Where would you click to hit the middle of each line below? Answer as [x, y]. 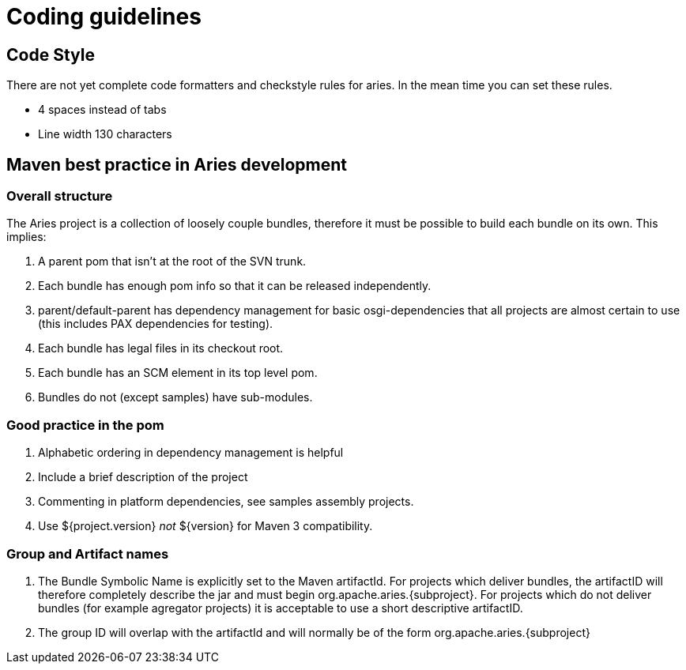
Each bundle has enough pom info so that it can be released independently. [235, 286]
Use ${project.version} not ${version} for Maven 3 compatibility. [205, 526]
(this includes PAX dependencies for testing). [156, 324]
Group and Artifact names [88, 553]
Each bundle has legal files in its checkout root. [161, 348]
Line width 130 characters [105, 134]
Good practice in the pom [85, 425]
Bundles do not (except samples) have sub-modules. [175, 397]
